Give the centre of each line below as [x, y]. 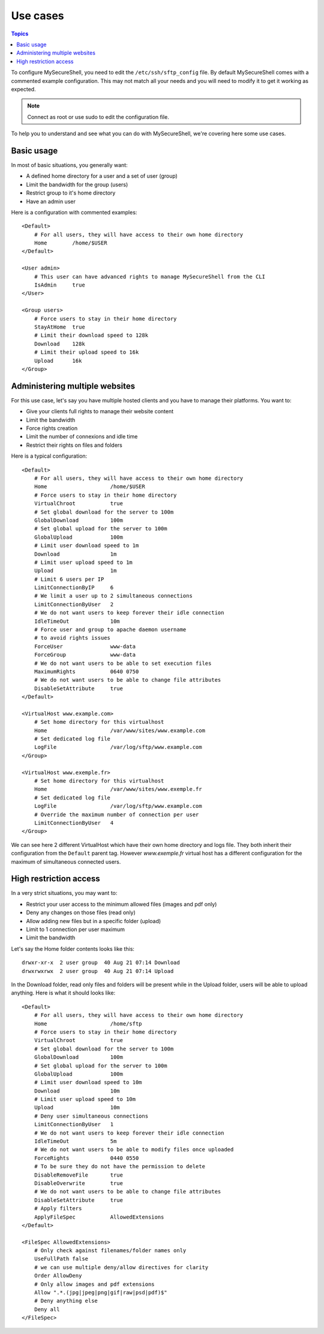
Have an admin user [51, 201]
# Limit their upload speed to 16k [86, 352]
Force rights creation [52, 428]
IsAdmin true [59, 285]
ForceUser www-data [85, 646]
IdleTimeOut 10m [77, 621]
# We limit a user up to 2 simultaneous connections [113, 596]
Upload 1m [75, 571]
